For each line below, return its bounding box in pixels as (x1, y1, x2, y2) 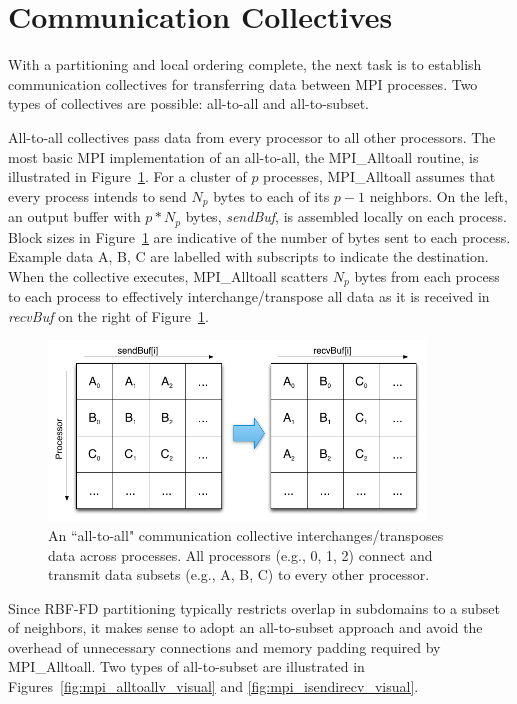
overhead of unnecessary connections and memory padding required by (8, 636, 441, 657)
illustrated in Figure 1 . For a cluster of (8, 166, 247, 187)
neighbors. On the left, (369, 185, 508, 206)
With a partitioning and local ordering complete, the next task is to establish (8, 54, 482, 75)
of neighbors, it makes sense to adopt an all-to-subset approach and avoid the (8, 617, 483, 638)
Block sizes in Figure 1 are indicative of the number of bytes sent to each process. (8, 226, 511, 247)
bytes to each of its (213, 185, 330, 206)
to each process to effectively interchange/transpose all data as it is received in (8, 286, 490, 307)
